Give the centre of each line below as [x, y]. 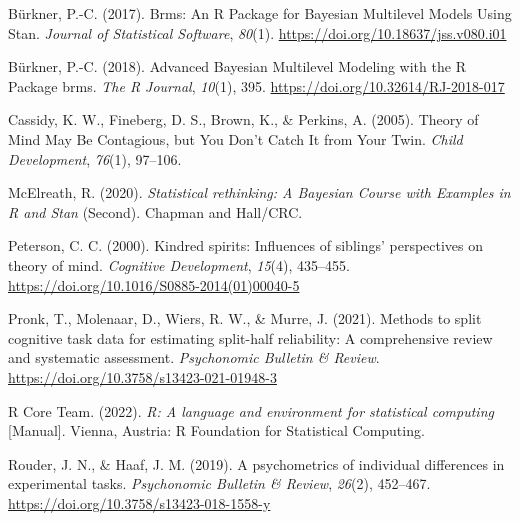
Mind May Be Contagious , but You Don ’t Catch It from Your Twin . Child [235, 138]
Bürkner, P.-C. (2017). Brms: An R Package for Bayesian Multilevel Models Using [260, 13]
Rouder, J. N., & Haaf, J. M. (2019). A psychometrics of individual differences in [256, 463]
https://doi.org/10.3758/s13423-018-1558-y [139, 502]
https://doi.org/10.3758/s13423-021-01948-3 [142, 376]
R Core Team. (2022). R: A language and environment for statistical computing [251, 410]
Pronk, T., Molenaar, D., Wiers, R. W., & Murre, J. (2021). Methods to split [245, 318]
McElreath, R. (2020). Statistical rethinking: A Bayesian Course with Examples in [259, 192]
